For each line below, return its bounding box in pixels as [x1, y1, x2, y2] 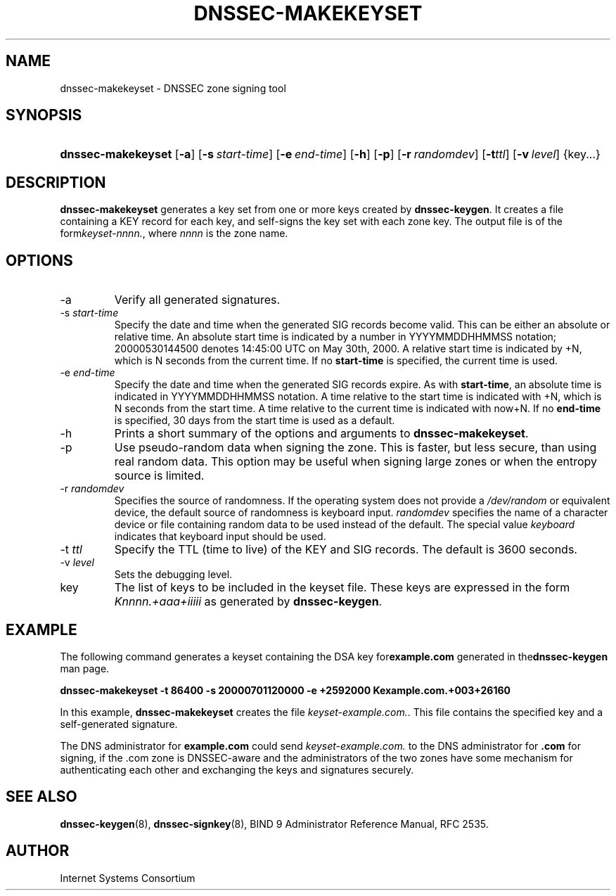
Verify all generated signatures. [114, 293, 281, 307]
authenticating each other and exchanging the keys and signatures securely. [60, 763, 414, 776]
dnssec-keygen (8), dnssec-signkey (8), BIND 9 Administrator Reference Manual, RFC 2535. [60, 817, 489, 830]
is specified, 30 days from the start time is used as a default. [114, 414, 395, 427]
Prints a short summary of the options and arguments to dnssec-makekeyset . [114, 426, 529, 441]
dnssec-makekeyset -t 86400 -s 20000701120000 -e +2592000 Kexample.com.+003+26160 [60, 684, 511, 696]
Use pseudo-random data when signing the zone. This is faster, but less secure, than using [114, 440, 597, 455]
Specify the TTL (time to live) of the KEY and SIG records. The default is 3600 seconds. [114, 542, 577, 557]
